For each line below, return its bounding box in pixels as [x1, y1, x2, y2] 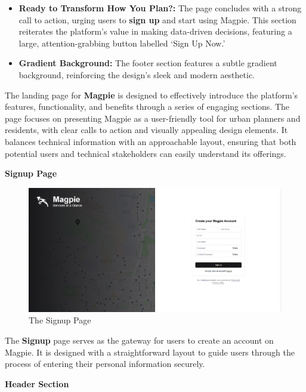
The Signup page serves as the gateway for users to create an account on [5, 334, 274, 346]
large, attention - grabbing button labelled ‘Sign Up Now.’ [18, 36, 225, 49]
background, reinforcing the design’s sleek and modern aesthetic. [18, 68, 255, 81]
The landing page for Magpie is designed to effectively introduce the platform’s [5, 88, 298, 101]
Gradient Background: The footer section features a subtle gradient [18, 57, 277, 69]
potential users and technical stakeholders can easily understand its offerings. [5, 147, 286, 159]
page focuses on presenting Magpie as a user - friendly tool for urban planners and [5, 112, 301, 124]
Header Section [5, 377, 69, 390]
